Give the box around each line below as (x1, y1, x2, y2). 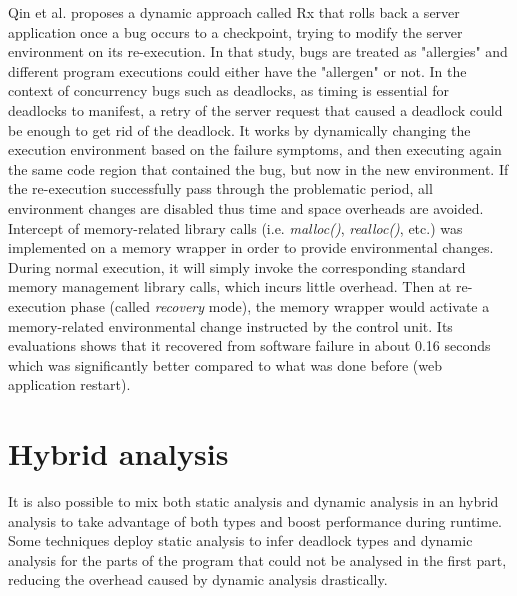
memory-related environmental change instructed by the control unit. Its (8, 315, 453, 336)
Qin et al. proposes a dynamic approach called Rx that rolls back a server (8, 2, 460, 22)
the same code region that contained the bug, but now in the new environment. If (8, 158, 509, 179)
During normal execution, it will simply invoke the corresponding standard (8, 256, 466, 277)
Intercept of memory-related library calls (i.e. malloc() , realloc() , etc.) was (8, 217, 463, 238)
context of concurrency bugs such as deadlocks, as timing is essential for (8, 80, 449, 101)
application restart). (8, 374, 131, 395)
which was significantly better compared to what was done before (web (8, 354, 442, 375)
